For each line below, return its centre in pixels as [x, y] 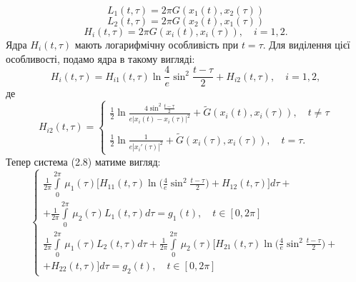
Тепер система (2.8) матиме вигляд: [83, 161]
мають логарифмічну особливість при [157, 44]
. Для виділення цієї [306, 44]
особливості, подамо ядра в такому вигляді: [100, 58]
